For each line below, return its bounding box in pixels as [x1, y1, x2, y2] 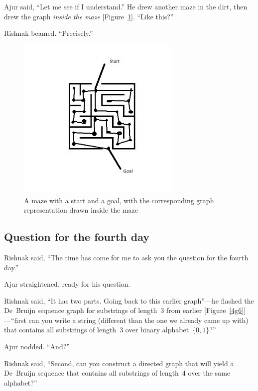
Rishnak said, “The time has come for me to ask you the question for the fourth [4, 252, 249, 262]
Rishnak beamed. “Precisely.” [4, 28, 93, 38]
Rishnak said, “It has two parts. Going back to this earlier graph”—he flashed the [4, 295, 254, 306]
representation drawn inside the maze [24, 205, 138, 215]
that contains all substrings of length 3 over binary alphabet [4, 324, 189, 335]
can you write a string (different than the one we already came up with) [28, 314, 249, 325]
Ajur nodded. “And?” [4, 341, 70, 352]
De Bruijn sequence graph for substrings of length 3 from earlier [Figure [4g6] [4, 305, 244, 315]
